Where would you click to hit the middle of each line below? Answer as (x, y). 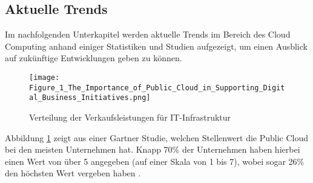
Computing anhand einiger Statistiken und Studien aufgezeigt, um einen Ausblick (156, 46)
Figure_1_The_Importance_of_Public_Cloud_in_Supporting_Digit (157, 88)
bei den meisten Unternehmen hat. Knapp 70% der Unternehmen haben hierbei (153, 149)
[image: (44, 77)
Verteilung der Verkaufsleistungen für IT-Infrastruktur (130, 117)
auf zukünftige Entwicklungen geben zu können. (94, 58)
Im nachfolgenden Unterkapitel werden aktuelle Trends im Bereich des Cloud (148, 34)
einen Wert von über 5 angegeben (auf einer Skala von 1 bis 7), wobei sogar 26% (155, 161)
